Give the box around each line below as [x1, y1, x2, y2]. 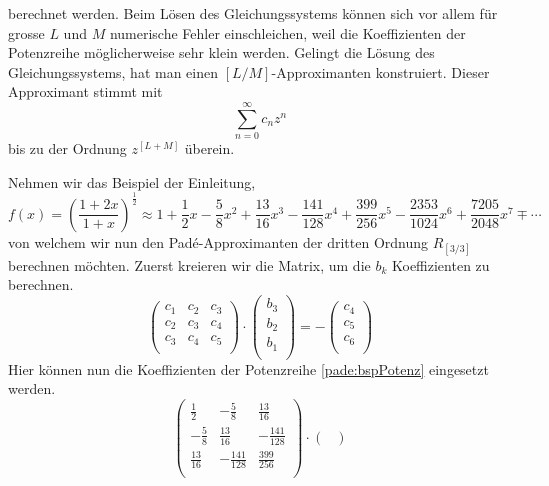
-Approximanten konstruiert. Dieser [271, 61, 490, 82]
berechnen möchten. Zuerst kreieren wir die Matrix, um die [8, 254, 371, 275]
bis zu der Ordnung [8, 138, 127, 159]
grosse [8, 22, 45, 43]
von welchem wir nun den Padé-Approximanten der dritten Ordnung [8, 231, 429, 252]
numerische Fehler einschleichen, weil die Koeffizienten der [109, 22, 466, 43]
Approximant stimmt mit [8, 81, 163, 102]
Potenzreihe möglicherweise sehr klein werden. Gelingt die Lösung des [8, 42, 435, 63]
